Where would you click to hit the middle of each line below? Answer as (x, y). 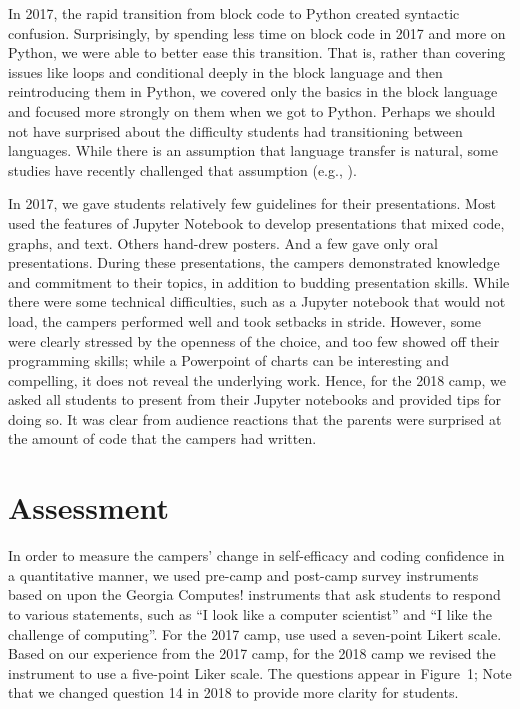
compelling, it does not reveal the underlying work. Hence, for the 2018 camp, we (257, 379)
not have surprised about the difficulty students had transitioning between (235, 130)
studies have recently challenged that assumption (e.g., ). (182, 169)
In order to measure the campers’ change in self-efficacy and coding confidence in (256, 555)
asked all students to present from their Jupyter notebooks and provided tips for (254, 399)
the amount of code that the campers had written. (162, 438)
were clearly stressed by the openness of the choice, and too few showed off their (254, 340)
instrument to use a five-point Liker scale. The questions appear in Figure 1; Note (260, 672)
